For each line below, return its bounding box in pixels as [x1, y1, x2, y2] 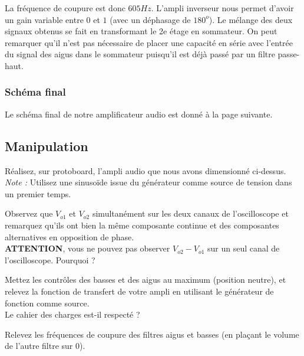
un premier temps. [5, 187, 71, 200]
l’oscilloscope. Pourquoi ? [5, 253, 95, 266]
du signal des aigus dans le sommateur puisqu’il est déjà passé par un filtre [5, 48, 275, 60]
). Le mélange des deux [209, 13, 293, 25]
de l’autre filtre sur [5, 339, 73, 352]
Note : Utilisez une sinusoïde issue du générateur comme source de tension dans [5, 176, 292, 188]
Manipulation [5, 136, 88, 155]
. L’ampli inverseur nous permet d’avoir [151, 2, 294, 14]
